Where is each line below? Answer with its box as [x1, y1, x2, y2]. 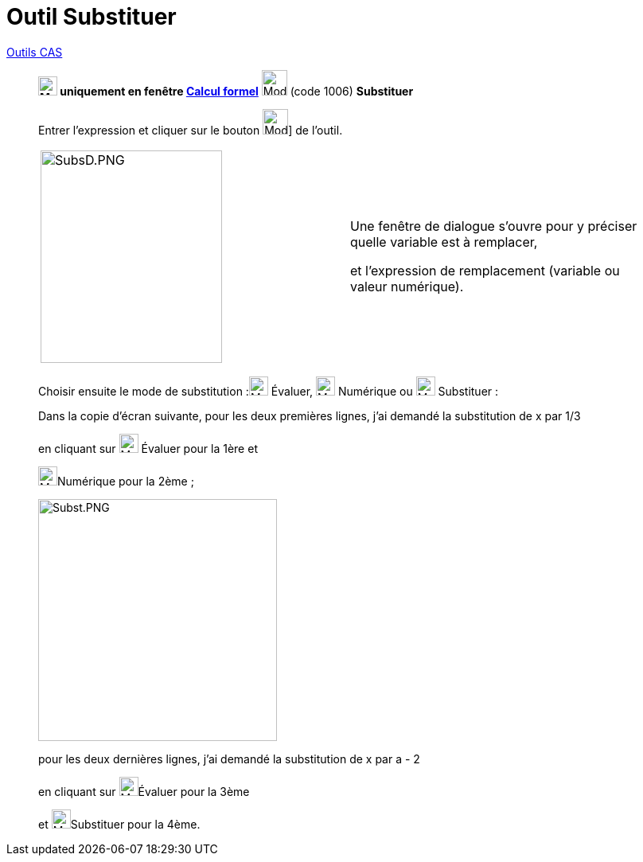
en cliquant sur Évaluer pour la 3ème [38, 784, 250, 798]
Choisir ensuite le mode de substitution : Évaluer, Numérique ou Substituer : [38, 384, 499, 398]
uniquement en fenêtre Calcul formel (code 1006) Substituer [60, 84, 414, 98]
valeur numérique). [350, 279, 464, 295]
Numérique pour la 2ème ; [57, 474, 194, 488]
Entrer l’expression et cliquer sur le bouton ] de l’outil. [38, 123, 343, 137]
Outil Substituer [6, 3, 177, 30]
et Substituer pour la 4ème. [38, 817, 201, 831]
